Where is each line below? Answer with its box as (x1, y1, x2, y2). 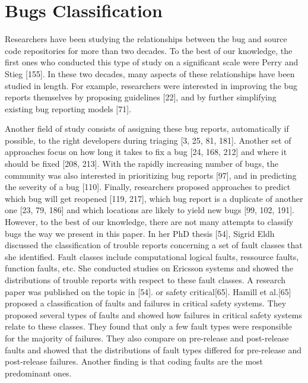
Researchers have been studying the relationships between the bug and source (5, 33, 287, 45)
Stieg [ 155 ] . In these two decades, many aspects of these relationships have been (5, 67, 295, 80)
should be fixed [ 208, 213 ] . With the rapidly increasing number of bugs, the (5, 157, 278, 170)
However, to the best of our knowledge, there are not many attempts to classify (5, 216, 294, 228)
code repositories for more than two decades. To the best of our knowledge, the (5, 44, 293, 56)
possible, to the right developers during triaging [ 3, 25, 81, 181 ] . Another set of (5, 134, 291, 146)
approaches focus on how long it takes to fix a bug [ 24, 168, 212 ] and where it (5, 145, 287, 158)
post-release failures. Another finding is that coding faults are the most (5, 355, 263, 368)
